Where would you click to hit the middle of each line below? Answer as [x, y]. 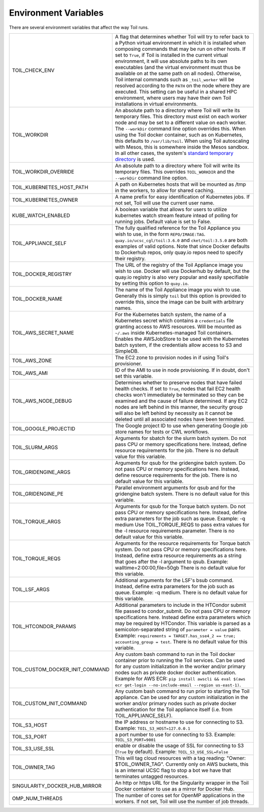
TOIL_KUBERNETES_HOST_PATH [50, 187]
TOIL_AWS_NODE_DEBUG [42, 401]
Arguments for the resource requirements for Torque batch [183, 543]
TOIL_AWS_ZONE [32, 360]
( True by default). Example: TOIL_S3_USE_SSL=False [172, 751]
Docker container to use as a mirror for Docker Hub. [175, 789]
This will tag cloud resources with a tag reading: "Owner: [180, 758]
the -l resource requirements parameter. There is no [175, 530]
